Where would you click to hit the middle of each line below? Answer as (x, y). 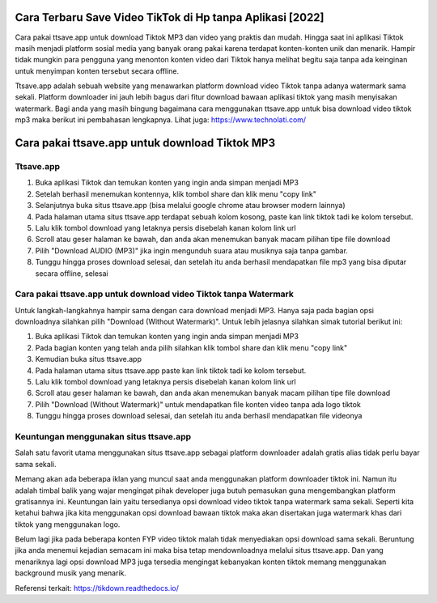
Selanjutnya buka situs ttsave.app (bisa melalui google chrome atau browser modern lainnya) (190, 206)
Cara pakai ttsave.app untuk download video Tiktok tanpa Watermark (155, 294)
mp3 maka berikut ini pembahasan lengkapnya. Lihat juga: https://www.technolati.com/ (161, 120)
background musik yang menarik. (71, 573)
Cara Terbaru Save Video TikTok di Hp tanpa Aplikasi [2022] (170, 17)
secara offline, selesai (72, 273)
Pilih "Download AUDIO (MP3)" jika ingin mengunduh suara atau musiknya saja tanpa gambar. (191, 250)
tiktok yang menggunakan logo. (68, 524)
